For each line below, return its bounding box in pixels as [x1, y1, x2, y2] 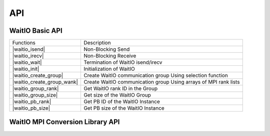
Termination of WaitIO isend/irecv [83, 59, 162, 66]
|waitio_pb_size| [12, 105, 50, 112]
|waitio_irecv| [12, 52, 44, 59]
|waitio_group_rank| [12, 85, 59, 92]
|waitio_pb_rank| [12, 98, 51, 105]
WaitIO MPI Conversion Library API [9, 118, 120, 127]
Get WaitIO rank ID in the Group [83, 85, 157, 92]
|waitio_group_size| [12, 92, 58, 99]
